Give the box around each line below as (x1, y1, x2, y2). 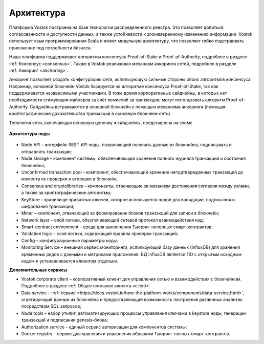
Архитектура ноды (9, 131, 50, 137)
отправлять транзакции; (21, 149, 72, 154)
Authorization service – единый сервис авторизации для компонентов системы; (21, 324, 187, 330)
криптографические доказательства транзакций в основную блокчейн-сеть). (9, 110, 172, 117)
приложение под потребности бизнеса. (9, 44, 92, 51)
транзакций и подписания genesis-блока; (21, 317, 109, 323)
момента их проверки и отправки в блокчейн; (21, 176, 118, 182)
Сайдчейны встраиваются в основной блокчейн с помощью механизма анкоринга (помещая (30, 104, 226, 109)
